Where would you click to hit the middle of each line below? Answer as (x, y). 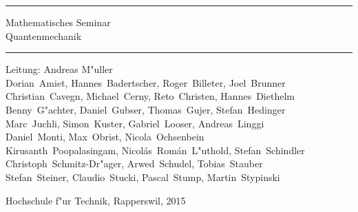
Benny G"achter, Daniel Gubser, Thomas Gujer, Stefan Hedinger (146, 109)
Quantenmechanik (44, 35)
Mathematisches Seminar (58, 22)
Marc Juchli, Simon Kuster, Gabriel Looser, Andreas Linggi (135, 123)
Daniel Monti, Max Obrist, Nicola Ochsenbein (105, 137)
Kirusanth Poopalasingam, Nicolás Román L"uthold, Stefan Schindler (155, 150)
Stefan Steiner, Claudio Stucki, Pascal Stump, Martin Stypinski (143, 177)
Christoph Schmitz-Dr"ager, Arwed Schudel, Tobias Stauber (134, 163)
